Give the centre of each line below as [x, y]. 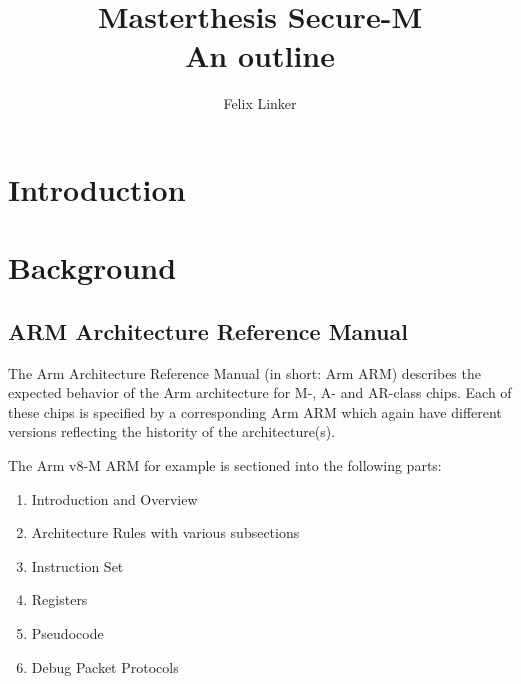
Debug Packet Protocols [105, 666]
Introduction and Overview [114, 498]
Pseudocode [67, 633]
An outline [260, 55]
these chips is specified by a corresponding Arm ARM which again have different [255, 411]
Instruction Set [77, 565]
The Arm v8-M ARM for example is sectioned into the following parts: [225, 465]
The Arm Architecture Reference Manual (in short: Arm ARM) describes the [244, 372]
